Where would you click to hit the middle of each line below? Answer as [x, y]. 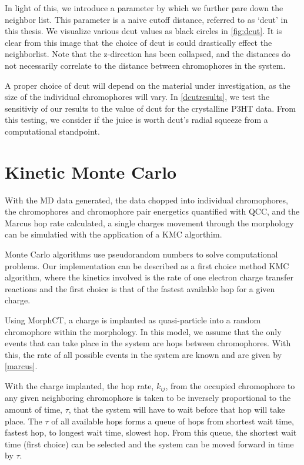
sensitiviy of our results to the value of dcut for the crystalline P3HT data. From [150, 108]
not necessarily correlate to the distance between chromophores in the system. [145, 65]
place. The [24, 421]
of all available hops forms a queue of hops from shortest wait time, [173, 421]
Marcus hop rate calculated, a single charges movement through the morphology [149, 223]
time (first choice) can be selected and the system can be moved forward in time [149, 444]
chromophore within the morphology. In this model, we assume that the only [143, 331]
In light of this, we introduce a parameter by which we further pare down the [144, 8]
